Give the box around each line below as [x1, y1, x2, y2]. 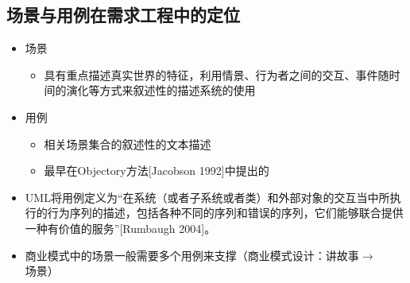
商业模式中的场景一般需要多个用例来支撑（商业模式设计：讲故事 [25, 246, 359, 263]
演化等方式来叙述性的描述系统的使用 [66, 82, 256, 99]
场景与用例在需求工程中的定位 [6, 2, 240, 27]
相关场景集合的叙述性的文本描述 [44, 135, 211, 152]
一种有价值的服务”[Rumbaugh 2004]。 [25, 219, 216, 236]
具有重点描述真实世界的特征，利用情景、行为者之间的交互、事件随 [44, 66, 389, 83]
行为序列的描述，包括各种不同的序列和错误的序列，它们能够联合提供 [47, 204, 404, 221]
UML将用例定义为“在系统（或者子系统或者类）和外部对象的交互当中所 [25, 188, 390, 205]
